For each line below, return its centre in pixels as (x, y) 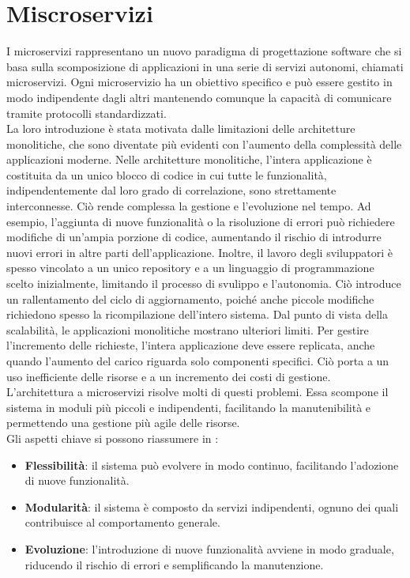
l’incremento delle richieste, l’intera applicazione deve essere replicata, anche (191, 345)
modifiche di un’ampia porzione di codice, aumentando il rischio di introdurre (194, 237)
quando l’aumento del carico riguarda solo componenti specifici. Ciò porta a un (198, 361)
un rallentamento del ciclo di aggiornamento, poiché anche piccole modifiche (190, 298)
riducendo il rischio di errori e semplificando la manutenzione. (174, 564)
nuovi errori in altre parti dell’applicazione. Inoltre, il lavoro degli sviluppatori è (199, 252)
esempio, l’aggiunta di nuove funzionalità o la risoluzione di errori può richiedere (201, 221)
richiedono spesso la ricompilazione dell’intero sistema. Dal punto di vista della (197, 314)
